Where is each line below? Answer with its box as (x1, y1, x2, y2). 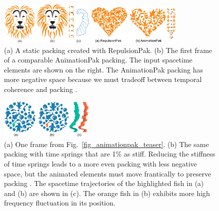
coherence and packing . (4, 83, 77, 94)
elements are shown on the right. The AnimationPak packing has (4, 64, 203, 74)
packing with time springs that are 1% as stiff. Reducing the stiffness (4, 148, 215, 159)
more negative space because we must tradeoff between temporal (4, 74, 202, 84)
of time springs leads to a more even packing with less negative (4, 158, 197, 169)
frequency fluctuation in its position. (4, 197, 115, 208)
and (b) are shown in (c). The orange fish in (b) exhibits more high (4, 187, 210, 198)
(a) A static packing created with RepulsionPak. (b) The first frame (4, 44, 212, 55)
